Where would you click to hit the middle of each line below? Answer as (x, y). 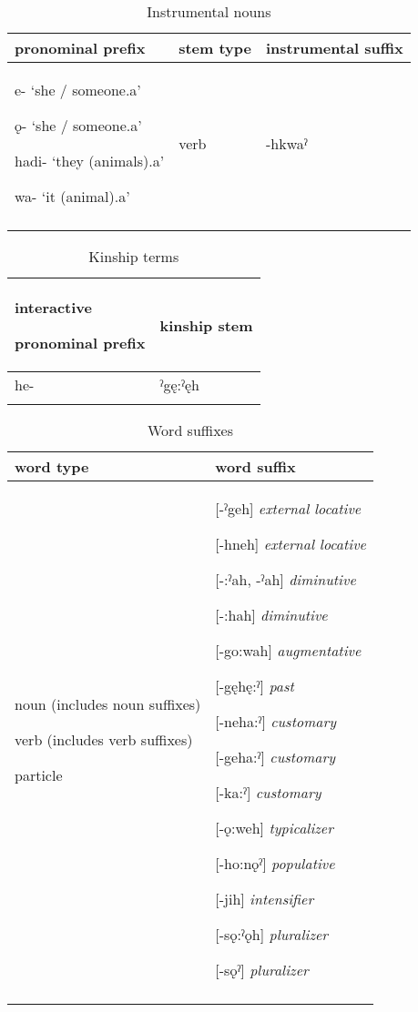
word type (52, 466)
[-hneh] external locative (291, 544)
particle (39, 774)
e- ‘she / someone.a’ (78, 90)
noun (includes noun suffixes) (108, 703)
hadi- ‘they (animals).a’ (90, 161)
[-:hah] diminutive (271, 615)
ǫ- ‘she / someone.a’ (78, 125)
